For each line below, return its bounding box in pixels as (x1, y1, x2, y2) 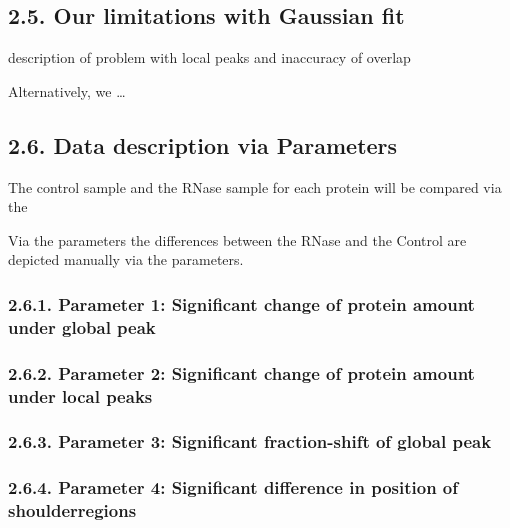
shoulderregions (8, 498, 137, 523)
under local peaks (8, 383, 153, 408)
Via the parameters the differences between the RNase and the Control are (8, 229, 467, 250)
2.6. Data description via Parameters (8, 129, 398, 160)
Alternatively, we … (8, 80, 126, 101)
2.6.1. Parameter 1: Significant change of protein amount (8, 291, 475, 316)
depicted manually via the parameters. (8, 249, 244, 270)
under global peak (8, 314, 156, 339)
